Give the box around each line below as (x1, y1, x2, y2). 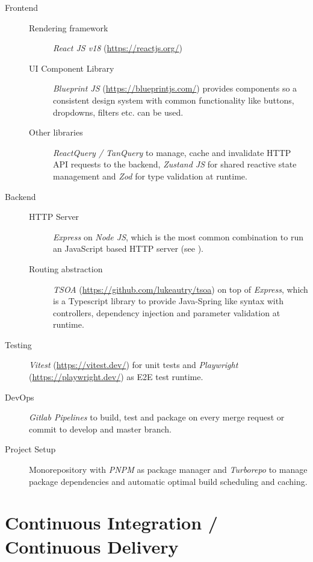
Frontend (5, 1, 39, 13)
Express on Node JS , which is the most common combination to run (53, 230, 303, 243)
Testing (5, 338, 32, 351)
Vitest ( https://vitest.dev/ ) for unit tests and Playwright (29, 358, 238, 371)
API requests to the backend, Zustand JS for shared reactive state (53, 158, 297, 170)
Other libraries (29, 126, 83, 139)
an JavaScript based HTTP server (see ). (53, 242, 203, 255)
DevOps (5, 390, 34, 403)
